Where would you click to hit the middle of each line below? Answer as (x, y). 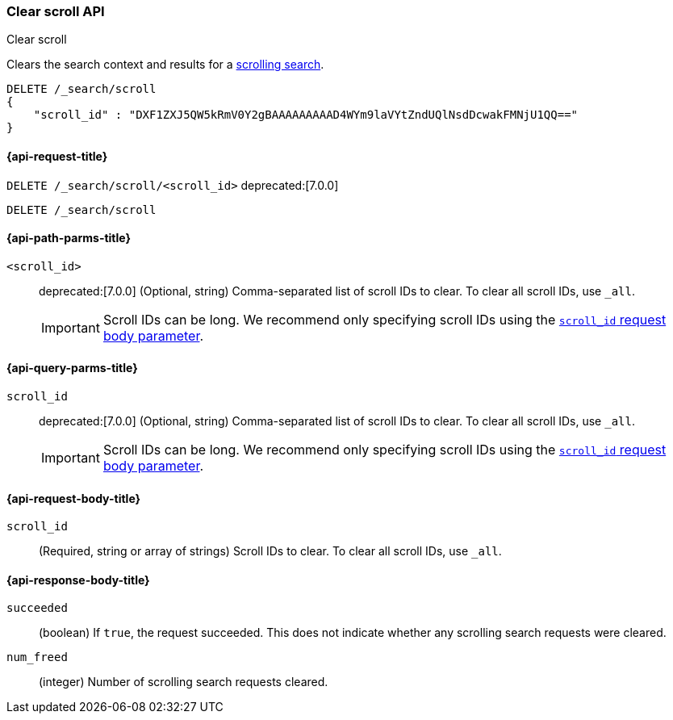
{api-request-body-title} (74, 498)
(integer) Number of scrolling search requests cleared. (184, 682)
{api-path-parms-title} (69, 238)
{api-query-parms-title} (72, 368)
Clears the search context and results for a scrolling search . (165, 65)
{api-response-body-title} (78, 580)
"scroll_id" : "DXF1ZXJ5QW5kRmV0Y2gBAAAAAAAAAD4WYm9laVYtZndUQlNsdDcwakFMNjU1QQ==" (306, 115)
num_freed (37, 657)
